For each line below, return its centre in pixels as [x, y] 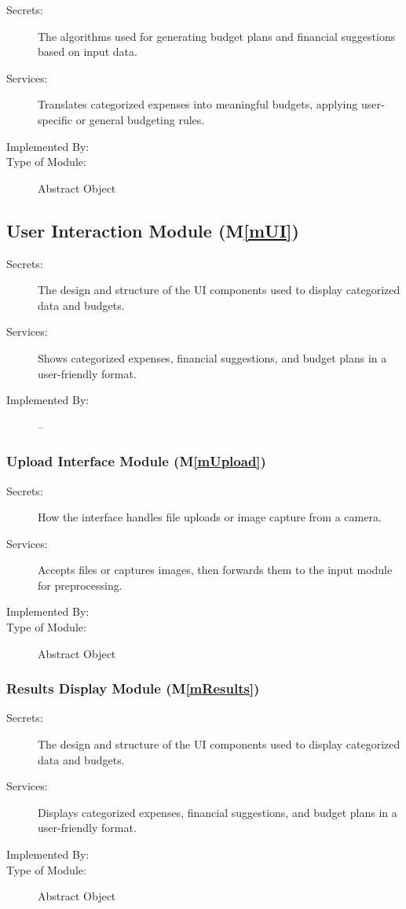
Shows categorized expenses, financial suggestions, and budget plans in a [212, 357]
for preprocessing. [80, 585]
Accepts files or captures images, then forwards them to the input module [215, 570]
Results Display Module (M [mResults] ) [133, 688]
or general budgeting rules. [140, 119]
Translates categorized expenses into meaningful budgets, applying [198, 104]
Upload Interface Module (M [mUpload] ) [136, 461]
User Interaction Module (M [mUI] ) [153, 230]
